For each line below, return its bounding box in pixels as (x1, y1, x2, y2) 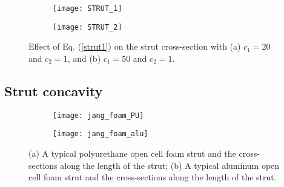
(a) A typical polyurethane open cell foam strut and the (28, 147, 236, 160)
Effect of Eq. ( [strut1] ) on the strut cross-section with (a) (28, 40, 241, 53)
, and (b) (67, 51, 101, 64)
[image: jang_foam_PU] (53, 111, 144, 120)
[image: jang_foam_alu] (53, 130, 148, 139)
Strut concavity (4, 81, 103, 100)
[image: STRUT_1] (53, 4, 122, 13)
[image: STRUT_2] (53, 22, 122, 31)
